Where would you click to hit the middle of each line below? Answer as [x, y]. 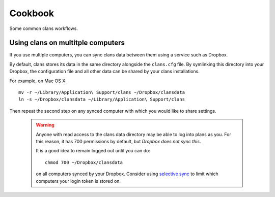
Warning [45, 125]
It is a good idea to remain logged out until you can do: [93, 151]
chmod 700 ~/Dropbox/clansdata [84, 162]
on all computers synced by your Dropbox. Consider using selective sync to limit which [127, 174]
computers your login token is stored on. [78, 181]
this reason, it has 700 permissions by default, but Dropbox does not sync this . [118, 141]
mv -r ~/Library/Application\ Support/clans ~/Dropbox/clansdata [102, 92]
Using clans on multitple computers [67, 43]
